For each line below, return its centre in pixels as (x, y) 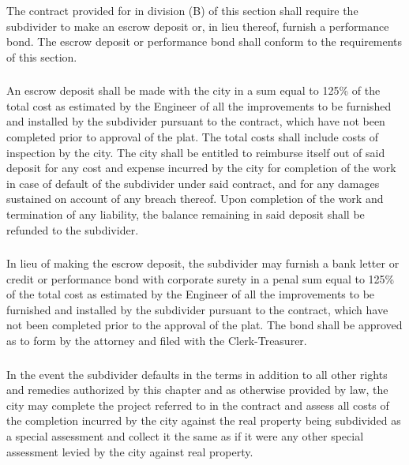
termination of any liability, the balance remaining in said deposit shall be (186, 214)
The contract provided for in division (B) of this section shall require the (182, 10)
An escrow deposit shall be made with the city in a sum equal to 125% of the (193, 90)
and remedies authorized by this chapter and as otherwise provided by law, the (197, 390)
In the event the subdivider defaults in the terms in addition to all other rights (197, 374)
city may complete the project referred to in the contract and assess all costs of (198, 405)
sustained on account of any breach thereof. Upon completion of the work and (195, 199)
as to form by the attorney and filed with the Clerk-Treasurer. (157, 341)
